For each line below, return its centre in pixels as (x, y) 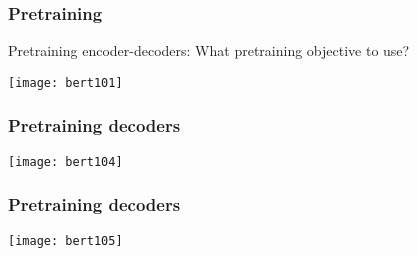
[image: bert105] (65, 240)
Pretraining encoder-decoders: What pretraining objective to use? (209, 50)
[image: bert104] (65, 161)
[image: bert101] (65, 82)
